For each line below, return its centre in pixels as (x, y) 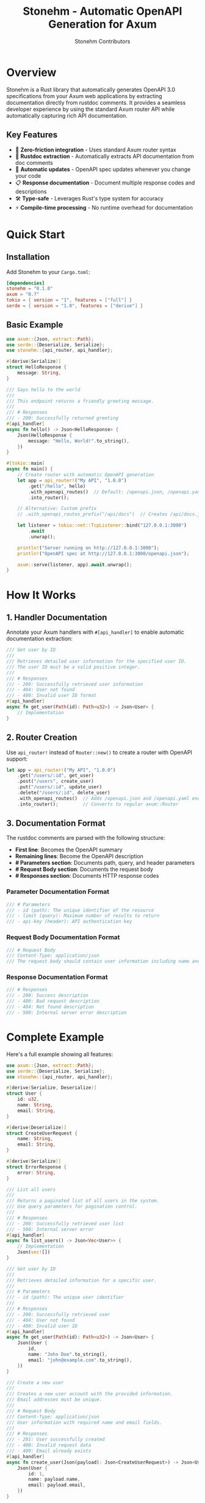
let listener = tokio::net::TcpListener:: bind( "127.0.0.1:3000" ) (102, 525)
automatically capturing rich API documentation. (67, 115)
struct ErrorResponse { (37, 1167)
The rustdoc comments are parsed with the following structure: (86, 838)
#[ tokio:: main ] (26, 463)
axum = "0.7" (23, 295)
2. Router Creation (42, 738)
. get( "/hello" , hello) (57, 486)
